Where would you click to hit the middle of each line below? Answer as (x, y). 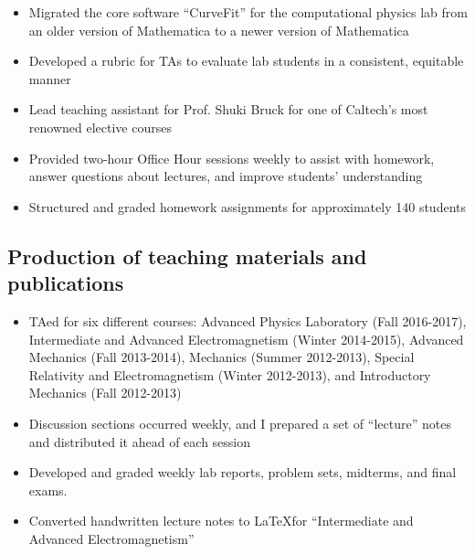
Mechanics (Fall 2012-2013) (105, 393)
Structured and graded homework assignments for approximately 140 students (247, 206)
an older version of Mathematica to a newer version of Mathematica (219, 30)
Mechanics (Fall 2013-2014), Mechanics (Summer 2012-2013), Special (222, 357)
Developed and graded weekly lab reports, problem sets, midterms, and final (243, 472)
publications (66, 283)
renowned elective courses (100, 127)
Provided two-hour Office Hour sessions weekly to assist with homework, (232, 158)
